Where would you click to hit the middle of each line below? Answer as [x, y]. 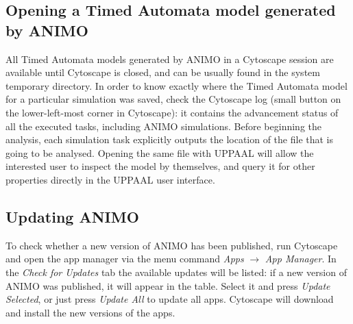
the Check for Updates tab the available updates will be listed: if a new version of [176, 272]
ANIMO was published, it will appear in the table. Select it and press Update [168, 285]
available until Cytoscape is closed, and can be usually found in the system [163, 72]
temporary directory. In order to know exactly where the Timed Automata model [176, 85]
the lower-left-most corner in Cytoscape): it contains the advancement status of [172, 112]
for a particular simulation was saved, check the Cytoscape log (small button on [173, 99]
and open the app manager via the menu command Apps [125, 259]
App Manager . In [301, 259]
